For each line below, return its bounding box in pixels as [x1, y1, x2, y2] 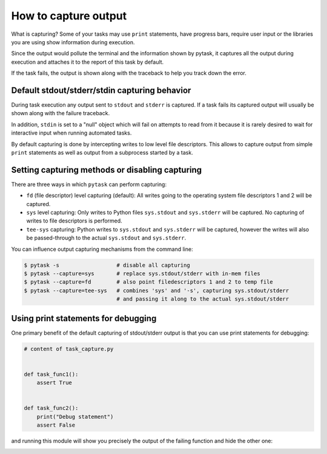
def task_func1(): [24, 370, 79, 378]
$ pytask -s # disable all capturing [24, 261, 190, 269]
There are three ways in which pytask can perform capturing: [11, 181, 167, 188]
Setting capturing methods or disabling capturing [11, 164, 202, 175]
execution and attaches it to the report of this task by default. [11, 58, 164, 65]
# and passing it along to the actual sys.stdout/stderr [116, 296, 289, 302]
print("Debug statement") [36, 413, 114, 420]
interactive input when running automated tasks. [11, 129, 132, 136]
